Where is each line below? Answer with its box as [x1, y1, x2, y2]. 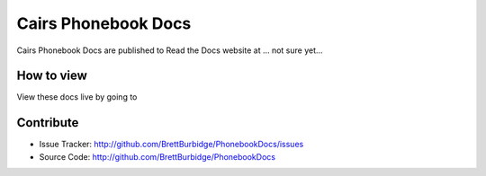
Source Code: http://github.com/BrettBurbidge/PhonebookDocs [39, 151, 276, 162]
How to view [16, 68, 87, 84]
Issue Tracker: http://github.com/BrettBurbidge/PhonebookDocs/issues [39, 139, 304, 150]
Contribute [16, 115, 79, 130]
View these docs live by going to [16, 92, 138, 102]
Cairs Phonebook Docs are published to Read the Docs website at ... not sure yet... [16, 45, 323, 56]
